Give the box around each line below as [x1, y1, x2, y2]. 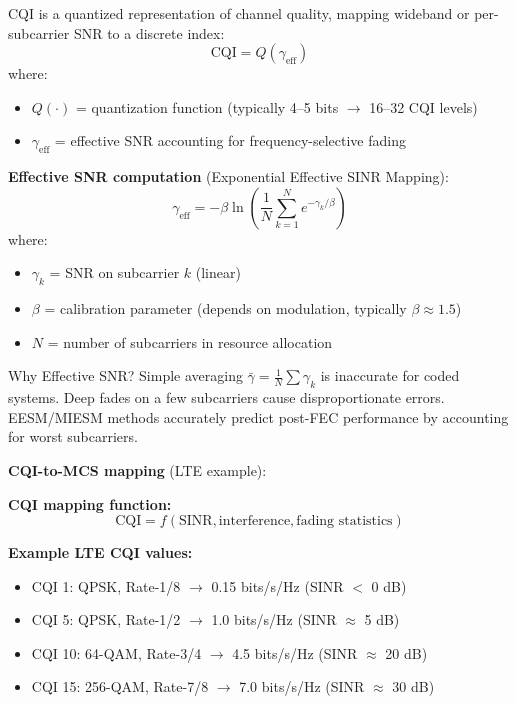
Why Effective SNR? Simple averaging [8, 365, 243, 386]
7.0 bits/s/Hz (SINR [239, 676, 365, 697]
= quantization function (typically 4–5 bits [75, 96, 339, 117]
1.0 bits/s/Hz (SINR [211, 609, 337, 630]
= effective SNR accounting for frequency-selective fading [54, 130, 406, 151]
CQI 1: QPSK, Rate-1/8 [31, 575, 181, 596]
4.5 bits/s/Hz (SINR [232, 642, 358, 663]
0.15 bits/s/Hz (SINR [211, 575, 344, 596]
